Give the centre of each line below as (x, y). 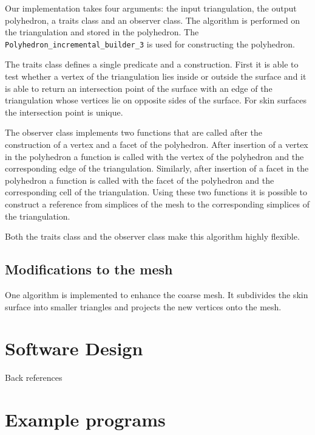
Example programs (85, 419)
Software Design (74, 348)
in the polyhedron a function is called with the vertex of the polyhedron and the (154, 156)
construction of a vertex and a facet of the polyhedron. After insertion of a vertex (157, 144)
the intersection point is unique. (64, 112)
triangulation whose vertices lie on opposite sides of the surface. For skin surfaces (156, 100)
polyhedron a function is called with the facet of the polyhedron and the (140, 180)
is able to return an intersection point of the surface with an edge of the (139, 88)
